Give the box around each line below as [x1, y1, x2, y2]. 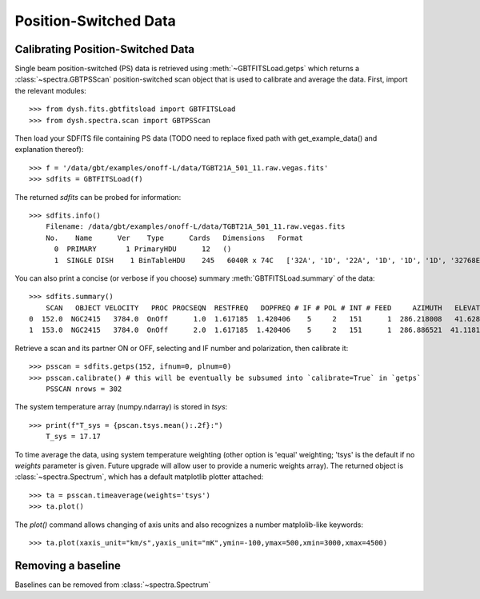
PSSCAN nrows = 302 [45, 385, 122, 393]
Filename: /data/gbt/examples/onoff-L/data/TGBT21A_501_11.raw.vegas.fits [45, 222, 346, 231]
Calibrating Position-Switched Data [14, 42, 195, 56]
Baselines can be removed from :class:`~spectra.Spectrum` [14, 580, 211, 589]
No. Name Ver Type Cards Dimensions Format [45, 233, 303, 242]
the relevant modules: [14, 86, 87, 95]
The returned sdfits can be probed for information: [14, 192, 182, 202]
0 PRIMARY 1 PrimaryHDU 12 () [54, 245, 232, 254]
